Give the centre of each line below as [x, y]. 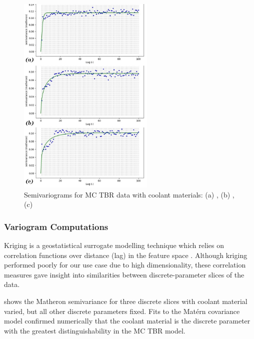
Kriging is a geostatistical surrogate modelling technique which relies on [114, 245]
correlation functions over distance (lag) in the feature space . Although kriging [126, 255]
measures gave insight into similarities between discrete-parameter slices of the [124, 274]
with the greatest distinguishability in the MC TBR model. [95, 330]
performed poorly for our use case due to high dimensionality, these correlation [125, 265]
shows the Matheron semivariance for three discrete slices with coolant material [126, 301]
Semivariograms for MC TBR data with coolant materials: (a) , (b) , [129, 194]
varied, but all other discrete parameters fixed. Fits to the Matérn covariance [122, 311]
